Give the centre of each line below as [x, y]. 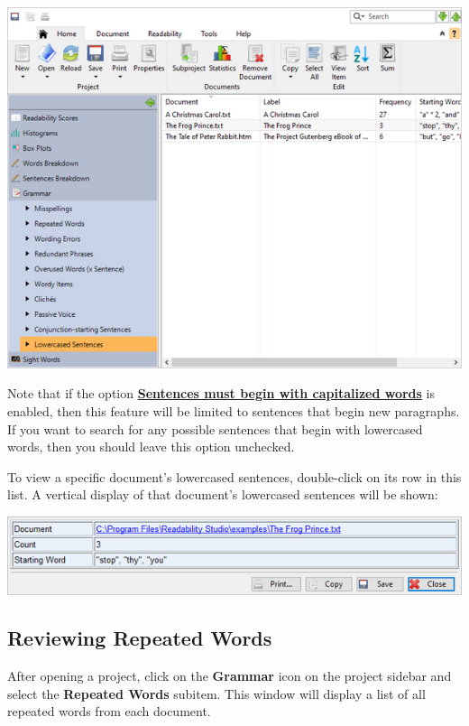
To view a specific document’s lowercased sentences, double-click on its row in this [234, 476]
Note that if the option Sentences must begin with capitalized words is [221, 393]
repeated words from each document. [109, 711]
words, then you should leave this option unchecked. [151, 447]
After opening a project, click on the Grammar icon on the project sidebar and [230, 676]
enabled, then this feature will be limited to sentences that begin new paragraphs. [234, 411]
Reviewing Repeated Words [140, 638]
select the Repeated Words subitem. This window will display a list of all [216, 693]
